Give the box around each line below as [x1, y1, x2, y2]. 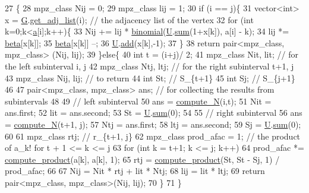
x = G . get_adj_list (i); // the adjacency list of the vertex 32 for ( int [5, 13, 254, 26]
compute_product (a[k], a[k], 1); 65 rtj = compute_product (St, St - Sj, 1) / [5, 153, 280, 165]
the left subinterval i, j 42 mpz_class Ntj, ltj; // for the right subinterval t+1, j [5, 59, 294, 72]
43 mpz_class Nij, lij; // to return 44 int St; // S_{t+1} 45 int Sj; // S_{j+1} [5, 71, 295, 84]
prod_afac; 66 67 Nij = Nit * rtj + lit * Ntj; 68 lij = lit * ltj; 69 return [5, 164, 265, 177]
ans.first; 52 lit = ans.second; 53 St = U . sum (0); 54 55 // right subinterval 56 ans [5, 106, 302, 119]
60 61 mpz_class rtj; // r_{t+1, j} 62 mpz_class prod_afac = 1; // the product [5, 129, 301, 142]
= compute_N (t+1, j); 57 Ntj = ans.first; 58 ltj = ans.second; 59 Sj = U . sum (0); [5, 118, 301, 130]
